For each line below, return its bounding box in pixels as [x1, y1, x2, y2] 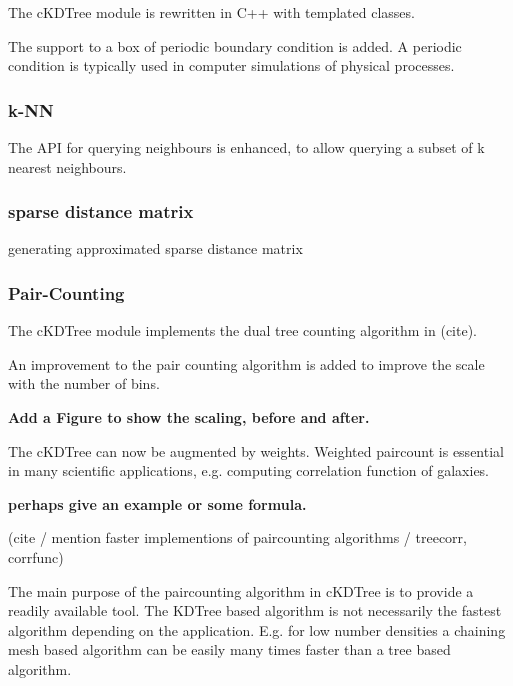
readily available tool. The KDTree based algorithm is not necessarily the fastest [8, 600, 502, 621]
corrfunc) [8, 546, 64, 567]
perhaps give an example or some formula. [8, 493, 307, 514]
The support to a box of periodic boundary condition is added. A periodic [8, 35, 462, 56]
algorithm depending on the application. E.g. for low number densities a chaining [8, 619, 506, 640]
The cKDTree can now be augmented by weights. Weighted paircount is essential [8, 440, 504, 461]
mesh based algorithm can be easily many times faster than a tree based [8, 639, 451, 660]
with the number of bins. [8, 373, 160, 394]
